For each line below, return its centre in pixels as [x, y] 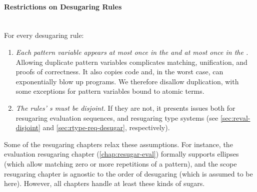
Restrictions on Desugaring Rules [63, 6]
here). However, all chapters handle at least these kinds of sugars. [104, 183]
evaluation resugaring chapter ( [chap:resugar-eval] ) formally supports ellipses [121, 154]
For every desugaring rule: [44, 35]
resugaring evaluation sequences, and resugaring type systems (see [117, 117]
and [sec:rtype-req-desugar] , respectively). [106, 127]
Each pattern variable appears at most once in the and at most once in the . [132, 52]
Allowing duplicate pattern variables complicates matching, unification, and [131, 62]
